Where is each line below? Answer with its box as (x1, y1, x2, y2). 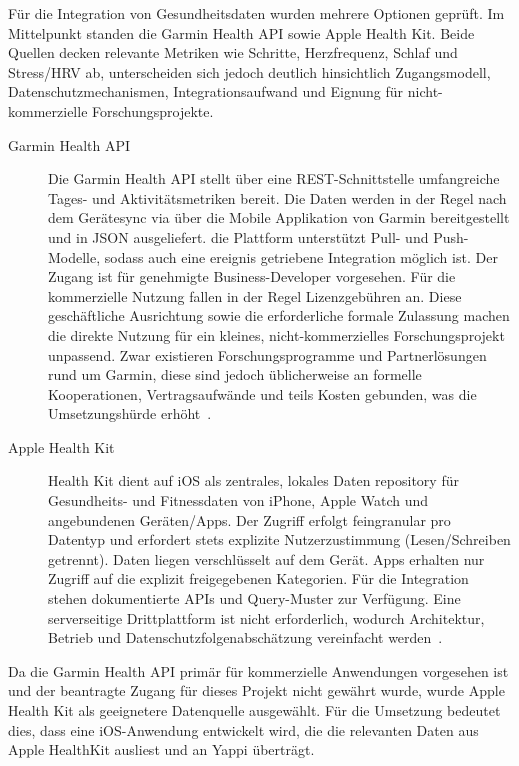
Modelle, (48, 246, 101, 267)
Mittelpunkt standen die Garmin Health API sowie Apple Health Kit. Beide (8, 22, 475, 43)
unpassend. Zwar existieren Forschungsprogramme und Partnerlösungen (48, 344, 487, 365)
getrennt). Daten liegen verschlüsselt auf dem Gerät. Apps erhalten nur (48, 548, 485, 569)
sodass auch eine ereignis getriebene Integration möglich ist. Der (104, 246, 498, 267)
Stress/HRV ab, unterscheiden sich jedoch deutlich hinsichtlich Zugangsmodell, (8, 61, 491, 82)
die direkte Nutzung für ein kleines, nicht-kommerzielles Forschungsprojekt (48, 324, 505, 345)
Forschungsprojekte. (92, 100, 214, 121)
